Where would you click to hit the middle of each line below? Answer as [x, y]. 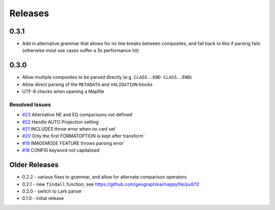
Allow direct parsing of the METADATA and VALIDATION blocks [87, 84]
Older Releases [34, 165]
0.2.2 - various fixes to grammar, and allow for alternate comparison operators [104, 177]
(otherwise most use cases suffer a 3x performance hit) [81, 50]
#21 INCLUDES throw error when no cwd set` [69, 129]
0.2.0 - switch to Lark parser [52, 191]
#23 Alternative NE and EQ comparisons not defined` [78, 115]
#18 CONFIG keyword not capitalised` [62, 151]
